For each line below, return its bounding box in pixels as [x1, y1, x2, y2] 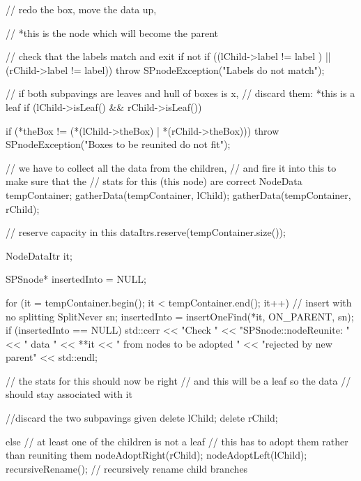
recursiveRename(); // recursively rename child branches [6, 461, 248, 475]
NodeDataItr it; [6, 248, 72, 262]
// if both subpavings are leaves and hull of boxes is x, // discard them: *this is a [6, 86, 355, 101]
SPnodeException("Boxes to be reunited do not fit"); [6, 137, 231, 151]
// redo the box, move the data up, [6, 2, 157, 16]
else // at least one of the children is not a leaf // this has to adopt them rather [6, 434, 348, 448]
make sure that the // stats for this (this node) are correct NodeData [6, 174, 302, 188]
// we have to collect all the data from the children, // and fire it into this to [6, 160, 337, 175]
